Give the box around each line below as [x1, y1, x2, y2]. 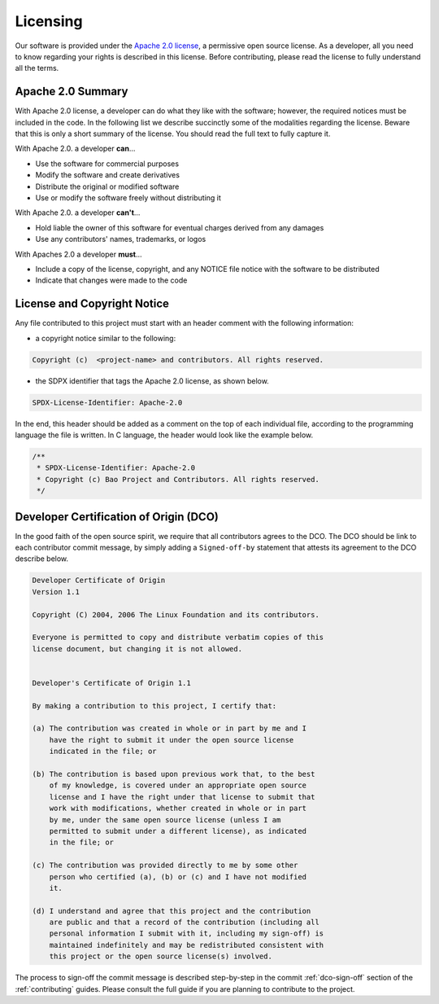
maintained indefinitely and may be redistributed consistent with [49, 940, 324, 949]
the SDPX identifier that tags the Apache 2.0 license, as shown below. [35, 375, 270, 386]
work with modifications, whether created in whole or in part [49, 804, 307, 813]
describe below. [15, 554, 69, 563]
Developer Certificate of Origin [32, 576, 166, 585]
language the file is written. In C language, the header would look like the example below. [15, 430, 313, 440]
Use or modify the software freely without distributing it [35, 192, 221, 203]
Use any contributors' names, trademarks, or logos [35, 235, 206, 244]
